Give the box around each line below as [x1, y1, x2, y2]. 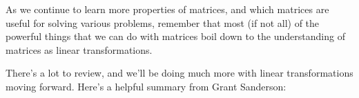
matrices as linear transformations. [6, 42, 153, 57]
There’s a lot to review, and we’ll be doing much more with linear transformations [6, 66, 353, 80]
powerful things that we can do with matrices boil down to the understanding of [6, 29, 345, 43]
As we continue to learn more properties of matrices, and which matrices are [6, 2, 329, 16]
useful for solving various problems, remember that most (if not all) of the [6, 15, 320, 30]
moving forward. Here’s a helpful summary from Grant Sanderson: [6, 79, 287, 93]
